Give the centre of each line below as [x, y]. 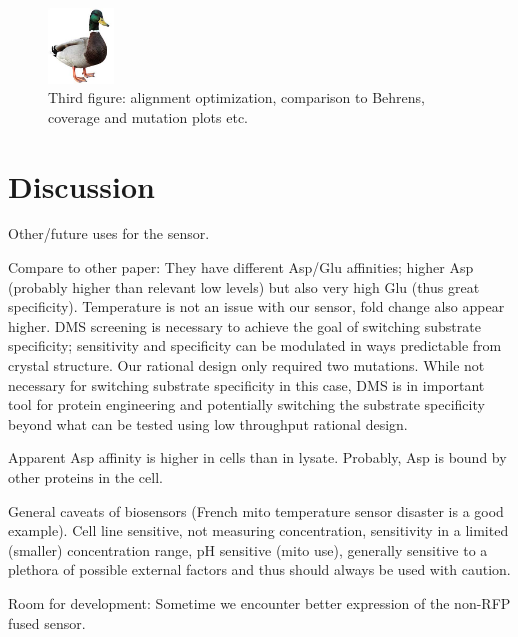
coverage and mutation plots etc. [148, 116]
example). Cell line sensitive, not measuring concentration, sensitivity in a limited [258, 530]
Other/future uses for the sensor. [109, 233]
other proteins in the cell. [85, 477]
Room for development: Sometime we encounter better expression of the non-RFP [259, 602]
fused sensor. [47, 622]
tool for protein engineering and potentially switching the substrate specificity [246, 404]
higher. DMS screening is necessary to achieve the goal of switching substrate [244, 325]
